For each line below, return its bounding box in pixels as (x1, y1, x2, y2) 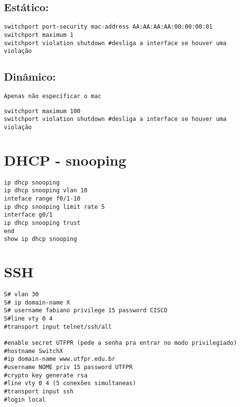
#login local (4, 396, 46, 403)
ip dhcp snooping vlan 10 (4, 187, 87, 194)
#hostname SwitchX (4, 347, 63, 355)
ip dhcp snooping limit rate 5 (4, 203, 105, 210)
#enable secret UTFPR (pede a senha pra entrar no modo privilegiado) (4, 339, 237, 347)
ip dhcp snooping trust (4, 220, 81, 227)
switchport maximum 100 (4, 107, 81, 115)
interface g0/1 (4, 211, 53, 219)
